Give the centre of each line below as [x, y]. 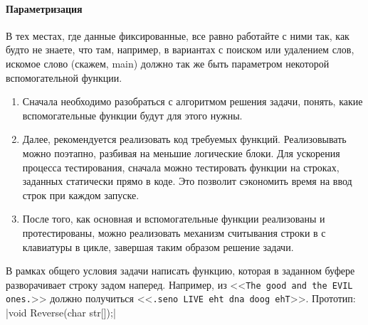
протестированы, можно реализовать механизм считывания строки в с [174, 232]
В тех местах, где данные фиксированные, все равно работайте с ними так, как [178, 35]
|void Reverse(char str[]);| [61, 313]
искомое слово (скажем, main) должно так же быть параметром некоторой [168, 63]
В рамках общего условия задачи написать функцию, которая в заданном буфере [180, 271]
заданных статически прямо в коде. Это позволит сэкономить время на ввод [187, 181]
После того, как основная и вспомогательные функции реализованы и [174, 219]
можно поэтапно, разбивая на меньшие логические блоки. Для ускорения [181, 153]
